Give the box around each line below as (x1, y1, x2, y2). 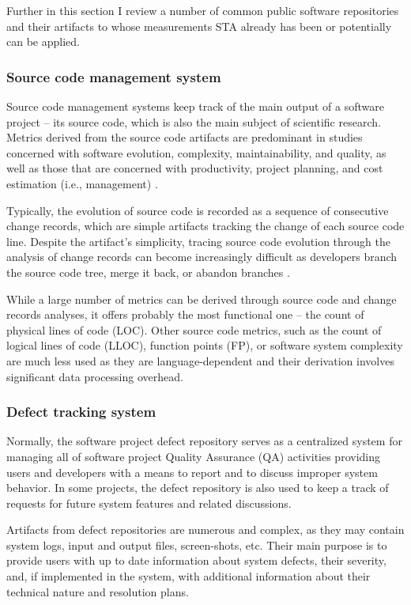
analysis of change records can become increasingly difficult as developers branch (6, 248, 398, 265)
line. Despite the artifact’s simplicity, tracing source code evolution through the (6, 233, 391, 249)
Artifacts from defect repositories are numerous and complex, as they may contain (6, 521, 405, 538)
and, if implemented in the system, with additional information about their (6, 568, 371, 584)
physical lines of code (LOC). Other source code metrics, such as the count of (6, 321, 382, 338)
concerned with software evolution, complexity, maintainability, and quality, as (6, 144, 386, 161)
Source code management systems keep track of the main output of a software (6, 98, 384, 114)
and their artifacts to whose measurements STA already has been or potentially (6, 17, 392, 34)
